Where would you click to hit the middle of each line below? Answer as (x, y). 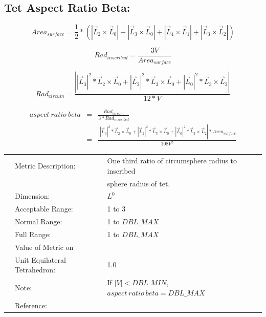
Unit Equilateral (40, 259)
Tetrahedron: (35, 270)
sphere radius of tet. (139, 183)
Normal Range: (39, 221)
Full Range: (33, 234)
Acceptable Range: (44, 209)
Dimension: (32, 196)
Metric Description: (45, 165)
